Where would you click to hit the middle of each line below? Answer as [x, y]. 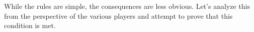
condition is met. [30, 25]
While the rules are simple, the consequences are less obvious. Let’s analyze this [127, 6]
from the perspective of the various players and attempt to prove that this [118, 16]
